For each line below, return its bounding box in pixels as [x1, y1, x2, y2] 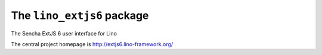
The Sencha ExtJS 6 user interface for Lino [11, 30, 117, 37]
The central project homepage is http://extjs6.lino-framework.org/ [11, 40, 173, 47]
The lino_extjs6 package [11, 9, 149, 22]
